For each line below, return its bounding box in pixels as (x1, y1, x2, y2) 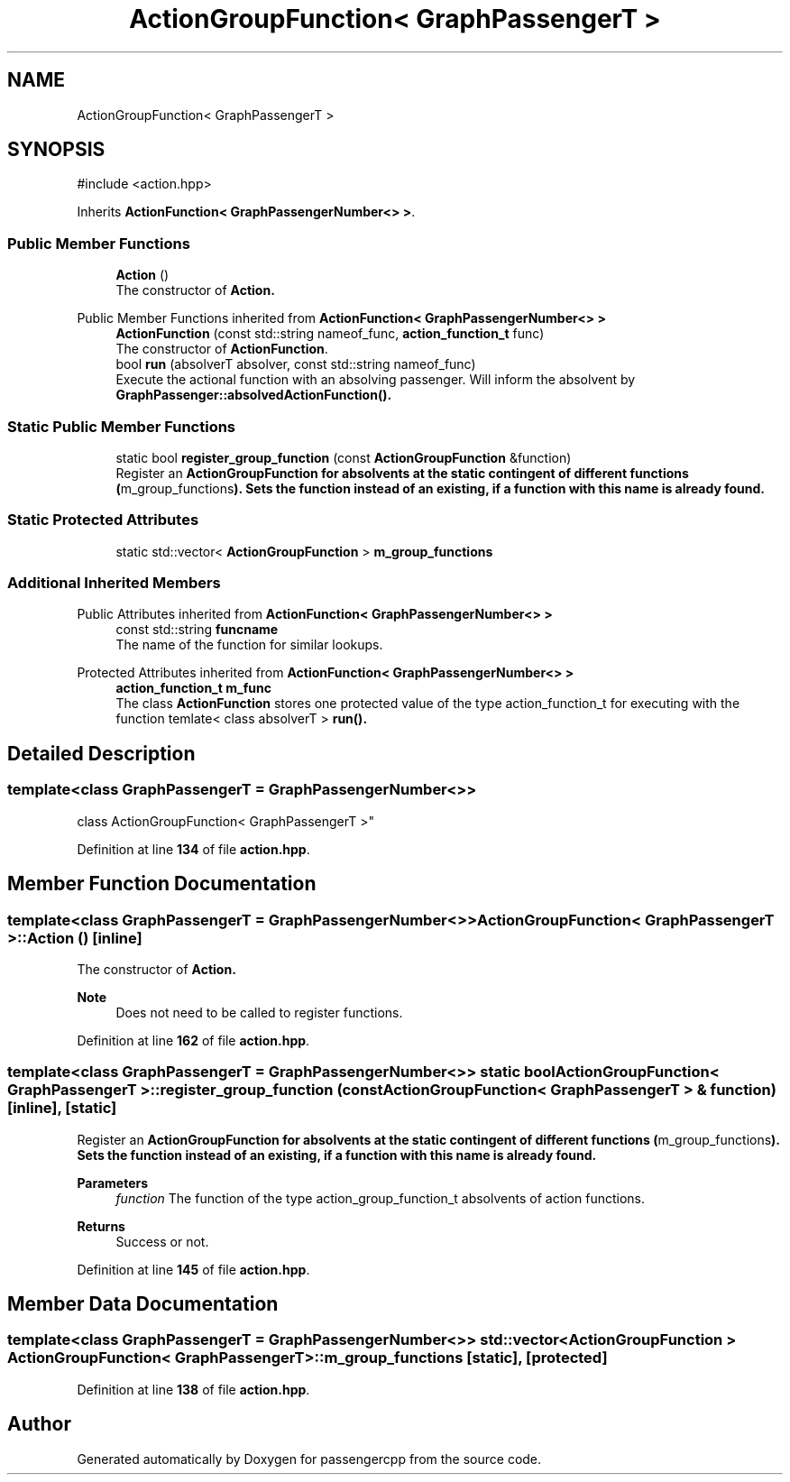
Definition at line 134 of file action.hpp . (77, 841, 310, 857)
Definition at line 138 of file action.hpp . (77, 1381, 310, 1397)
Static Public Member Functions (7, 417, 236, 436)
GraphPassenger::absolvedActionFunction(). (115, 387, 392, 403)
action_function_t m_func (115, 680, 271, 696)
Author (7, 1413, 71, 1436)
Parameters (77, 1174, 149, 1191)
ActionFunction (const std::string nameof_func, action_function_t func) (115, 326, 545, 342)
